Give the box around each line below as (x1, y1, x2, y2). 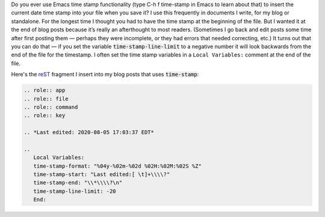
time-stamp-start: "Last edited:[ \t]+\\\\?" (33, 171, 170, 178)
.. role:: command (23, 103, 78, 111)
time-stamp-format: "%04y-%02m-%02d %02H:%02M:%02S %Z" (33, 162, 202, 170)
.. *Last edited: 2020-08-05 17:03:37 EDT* (23, 129, 155, 136)
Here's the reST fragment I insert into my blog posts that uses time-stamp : (11, 71, 199, 78)
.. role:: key (23, 112, 66, 119)
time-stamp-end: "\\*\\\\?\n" (33, 179, 123, 186)
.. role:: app (23, 87, 66, 94)
